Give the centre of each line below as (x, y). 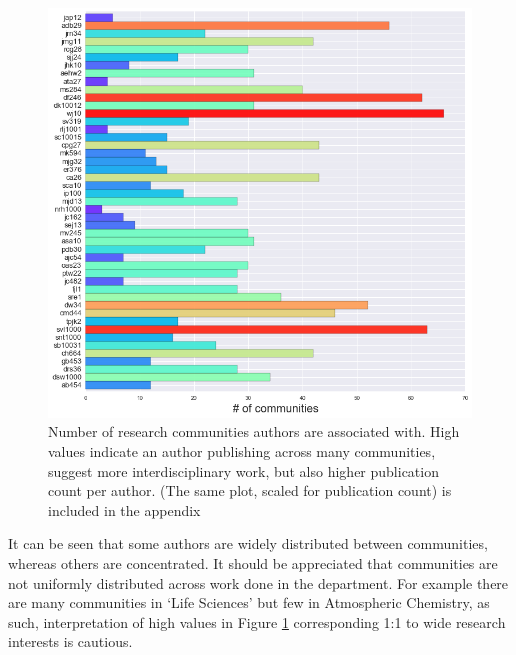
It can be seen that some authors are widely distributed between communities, (248, 543)
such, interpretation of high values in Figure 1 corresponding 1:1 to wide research (257, 621)
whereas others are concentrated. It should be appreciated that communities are (253, 562)
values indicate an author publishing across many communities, (242, 451)
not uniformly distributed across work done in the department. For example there (258, 582)
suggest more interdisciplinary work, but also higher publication (243, 470)
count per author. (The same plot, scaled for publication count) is (250, 490)
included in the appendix (124, 509)
